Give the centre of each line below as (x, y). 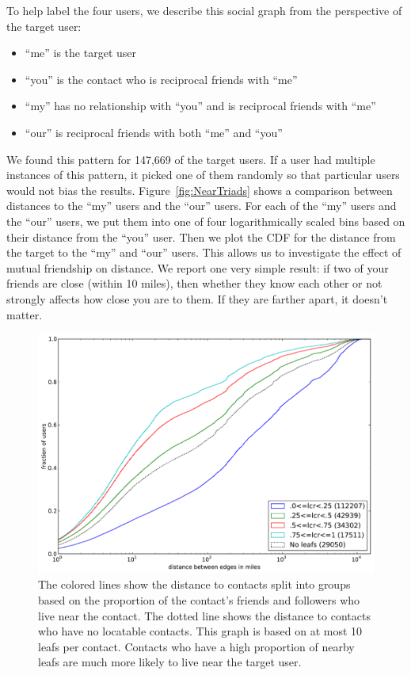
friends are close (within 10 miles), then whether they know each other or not (194, 283)
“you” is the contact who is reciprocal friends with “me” (161, 79)
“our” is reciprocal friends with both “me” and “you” (154, 132)
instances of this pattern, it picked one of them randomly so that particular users (203, 175)
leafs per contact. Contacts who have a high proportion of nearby (196, 646)
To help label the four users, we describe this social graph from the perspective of (204, 10)
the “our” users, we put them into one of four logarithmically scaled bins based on (206, 221)
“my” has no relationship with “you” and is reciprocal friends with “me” (200, 106)
